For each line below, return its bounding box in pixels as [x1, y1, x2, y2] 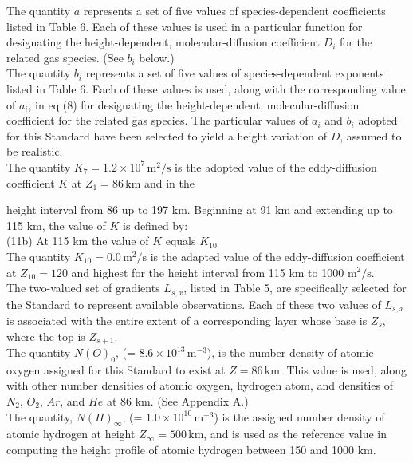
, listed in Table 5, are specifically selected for [183, 279, 407, 296]
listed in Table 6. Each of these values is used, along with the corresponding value [6, 80, 406, 97]
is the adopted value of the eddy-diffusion [175, 158, 377, 175]
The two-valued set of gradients [6, 279, 160, 296]
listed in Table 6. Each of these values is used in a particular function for [6, 18, 363, 34]
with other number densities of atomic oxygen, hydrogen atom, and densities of [6, 377, 393, 394]
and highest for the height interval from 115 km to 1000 [71, 263, 344, 280]
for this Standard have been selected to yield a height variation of [6, 127, 328, 144]
